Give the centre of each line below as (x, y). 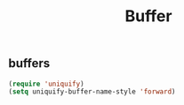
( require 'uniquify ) (47, 84)
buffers (29, 64)
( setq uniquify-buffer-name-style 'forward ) (92, 92)
